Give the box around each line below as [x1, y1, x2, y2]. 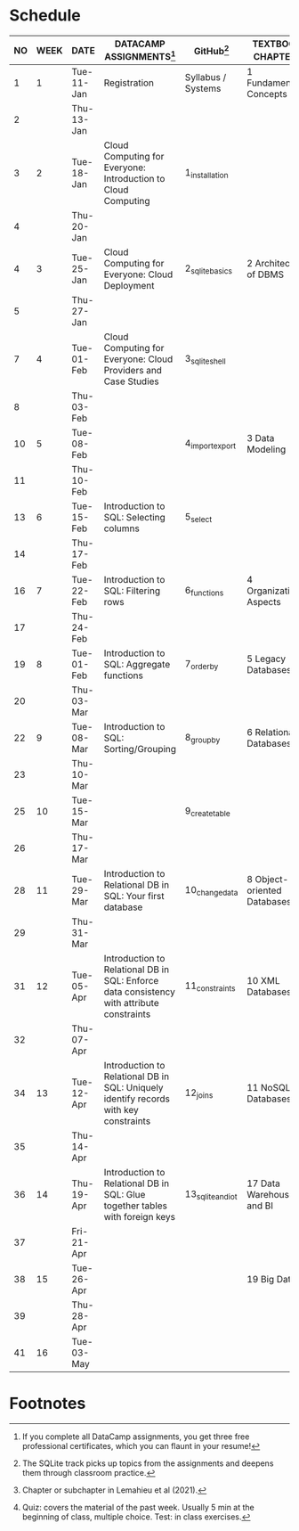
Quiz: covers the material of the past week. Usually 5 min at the [21, 1502, 255, 1513]
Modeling [246, 443, 287, 455]
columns [103, 522, 140, 535]
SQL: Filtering [103, 585, 161, 597]
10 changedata [184, 883, 238, 897]
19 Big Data [246, 1273, 296, 1286]
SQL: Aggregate [103, 659, 171, 671]
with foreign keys [103, 1211, 176, 1224]
